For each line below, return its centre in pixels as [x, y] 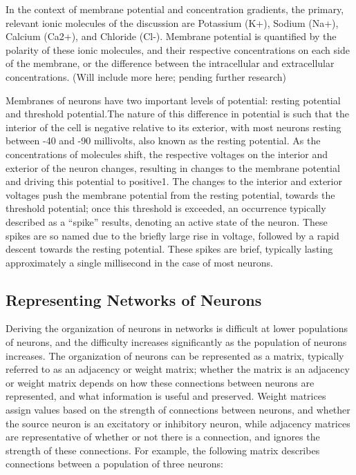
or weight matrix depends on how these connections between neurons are [160, 382]
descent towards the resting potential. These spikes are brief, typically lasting [169, 249]
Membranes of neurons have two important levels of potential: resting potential [173, 100]
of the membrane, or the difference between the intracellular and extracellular [170, 63]
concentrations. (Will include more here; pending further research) [146, 76]
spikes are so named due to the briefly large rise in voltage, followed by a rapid [172, 235]
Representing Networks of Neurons [134, 299]
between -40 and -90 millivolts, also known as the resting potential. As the [163, 140]
